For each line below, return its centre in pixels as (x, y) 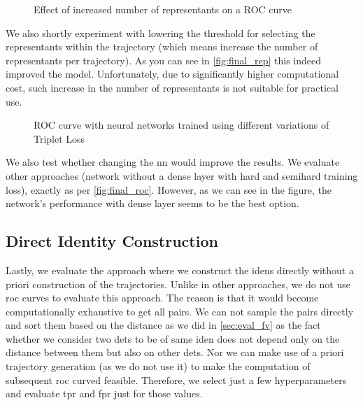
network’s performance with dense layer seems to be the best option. (152, 203)
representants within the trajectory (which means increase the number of (162, 47)
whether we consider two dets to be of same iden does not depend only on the (173, 338)
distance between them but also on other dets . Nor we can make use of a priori (175, 352)
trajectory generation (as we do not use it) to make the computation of (158, 366)
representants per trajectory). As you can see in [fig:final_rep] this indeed (163, 60)
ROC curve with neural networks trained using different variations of (181, 125)
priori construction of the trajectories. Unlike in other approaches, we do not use (178, 284)
